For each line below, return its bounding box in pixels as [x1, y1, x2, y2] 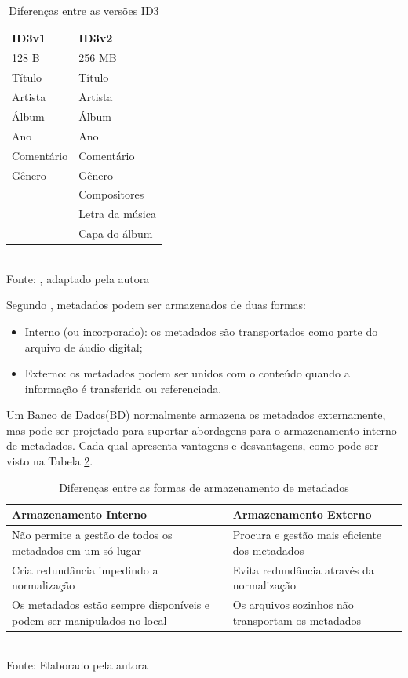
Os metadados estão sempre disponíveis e [12, 596, 210, 612]
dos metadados [232, 541, 304, 558]
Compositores [78, 186, 144, 202]
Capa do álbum [78, 225, 153, 242]
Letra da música [78, 206, 156, 222]
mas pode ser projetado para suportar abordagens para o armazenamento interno [6, 421, 397, 438]
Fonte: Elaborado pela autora [6, 657, 148, 673]
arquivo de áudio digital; [24, 338, 143, 355]
